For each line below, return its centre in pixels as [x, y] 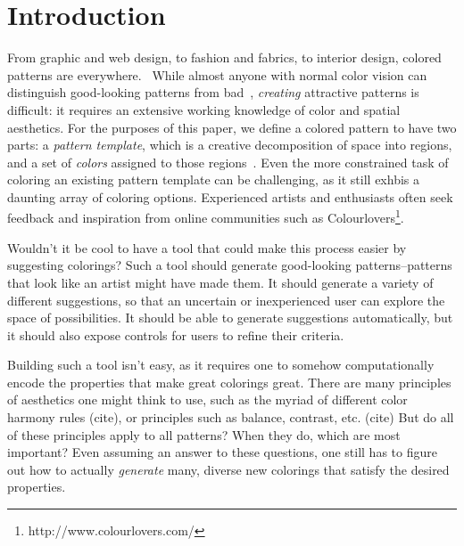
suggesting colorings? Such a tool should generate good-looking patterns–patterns [230, 265]
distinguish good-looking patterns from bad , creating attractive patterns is [213, 92]
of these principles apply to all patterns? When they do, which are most [204, 434]
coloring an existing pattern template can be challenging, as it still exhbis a [213, 179]
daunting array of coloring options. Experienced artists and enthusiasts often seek [230, 196]
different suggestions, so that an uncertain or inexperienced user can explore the [226, 300]
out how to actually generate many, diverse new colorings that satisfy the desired [228, 469]
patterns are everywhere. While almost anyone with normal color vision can [217, 74]
